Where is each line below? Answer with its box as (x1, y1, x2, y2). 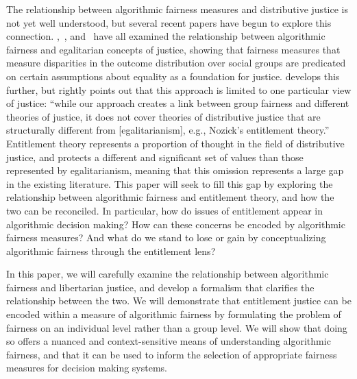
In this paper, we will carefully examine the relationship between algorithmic (6, 267, 329, 281)
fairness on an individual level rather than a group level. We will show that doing (6, 320, 347, 334)
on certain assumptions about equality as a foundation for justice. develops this (6, 69, 340, 83)
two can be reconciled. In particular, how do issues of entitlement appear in (6, 203, 323, 217)
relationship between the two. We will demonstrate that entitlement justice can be (6, 293, 352, 308)
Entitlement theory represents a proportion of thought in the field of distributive (6, 136, 345, 150)
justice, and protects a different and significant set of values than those (6, 149, 304, 164)
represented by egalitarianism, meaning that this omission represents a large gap (6, 163, 344, 178)
